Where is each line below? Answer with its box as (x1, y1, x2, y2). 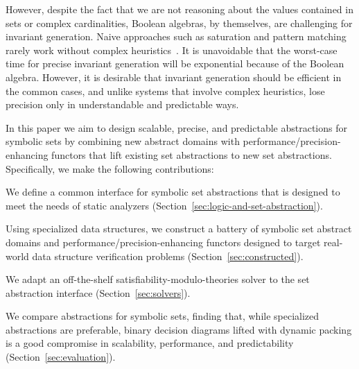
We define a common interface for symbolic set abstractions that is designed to (6, 184, 340, 199)
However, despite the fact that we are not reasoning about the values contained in (6, 2, 353, 16)
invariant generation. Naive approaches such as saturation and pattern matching (6, 29, 347, 44)
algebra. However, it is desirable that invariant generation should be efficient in (6, 69, 342, 84)
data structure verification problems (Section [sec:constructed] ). (32, 248, 304, 263)
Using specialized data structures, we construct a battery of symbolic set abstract (6, 221, 352, 236)
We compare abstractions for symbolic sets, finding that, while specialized (6, 309, 319, 323)
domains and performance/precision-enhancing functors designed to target (6, 234, 321, 249)
